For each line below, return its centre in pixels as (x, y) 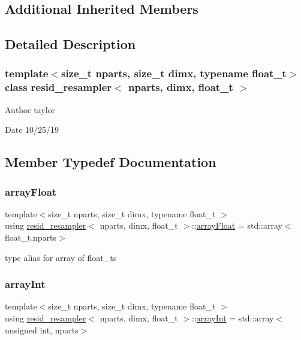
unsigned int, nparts (42, 330)
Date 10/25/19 (32, 130)
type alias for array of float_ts (61, 257)
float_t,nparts (31, 237)
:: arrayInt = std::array (233, 318)
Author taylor (30, 109)
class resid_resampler (58, 87)
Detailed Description (70, 44)
